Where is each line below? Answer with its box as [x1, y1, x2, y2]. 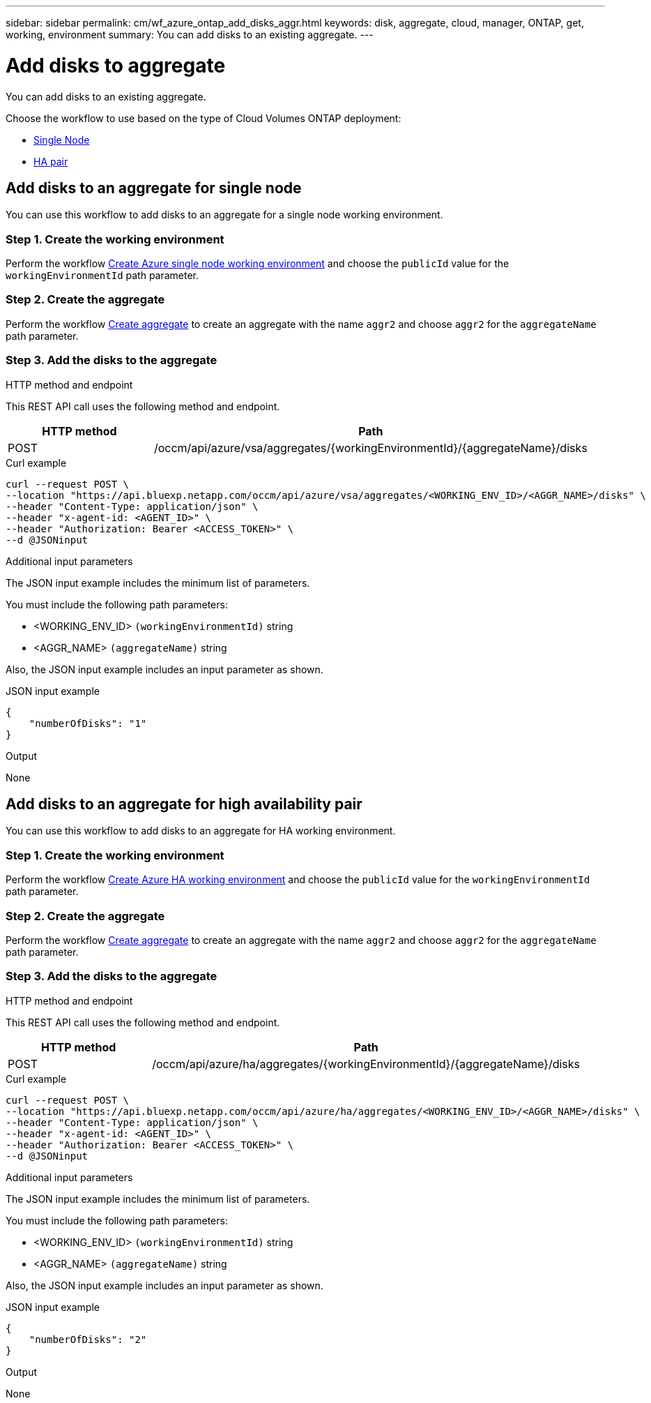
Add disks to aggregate [6, 53, 226, 77]
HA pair [33, 155, 68, 167]
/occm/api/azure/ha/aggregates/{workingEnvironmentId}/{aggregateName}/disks [152, 1056, 581, 1071]
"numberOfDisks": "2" [29, 1333, 147, 1345]
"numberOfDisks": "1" [29, 717, 147, 729]
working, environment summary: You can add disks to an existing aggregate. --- [6, 29, 374, 40]
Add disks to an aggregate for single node [6, 179, 302, 197]
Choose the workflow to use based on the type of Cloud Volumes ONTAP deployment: [6, 112, 401, 124]
